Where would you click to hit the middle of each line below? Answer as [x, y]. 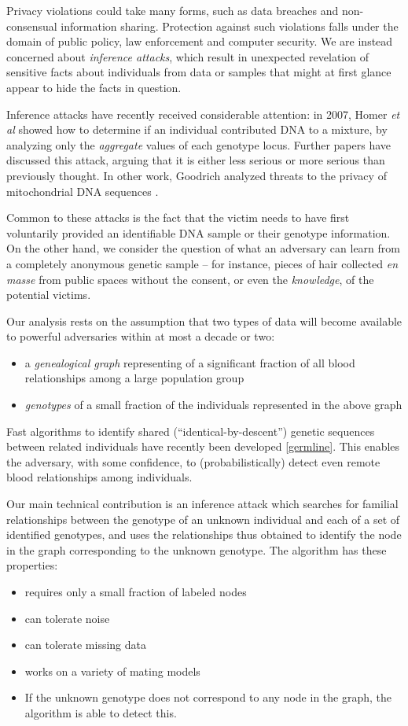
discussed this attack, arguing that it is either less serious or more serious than [196, 160]
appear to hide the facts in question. [94, 87]
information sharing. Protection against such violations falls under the [230, 26]
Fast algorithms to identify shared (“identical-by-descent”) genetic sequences [191, 431]
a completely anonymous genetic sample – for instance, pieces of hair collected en [202, 263]
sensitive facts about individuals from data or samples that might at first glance [199, 72]
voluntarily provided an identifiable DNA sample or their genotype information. [198, 232]
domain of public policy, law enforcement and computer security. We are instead [200, 41]
